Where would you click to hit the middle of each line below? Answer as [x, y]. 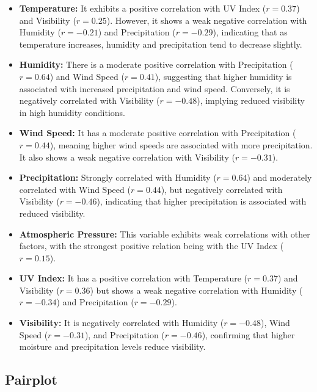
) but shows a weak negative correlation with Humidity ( [196, 290]
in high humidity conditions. [72, 112]
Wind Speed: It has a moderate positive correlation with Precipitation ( [158, 133]
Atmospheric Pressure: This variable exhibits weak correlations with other [165, 234]
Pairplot [31, 379]
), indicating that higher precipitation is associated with [202, 201]
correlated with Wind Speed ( [75, 189]
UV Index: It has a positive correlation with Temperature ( [133, 278]
